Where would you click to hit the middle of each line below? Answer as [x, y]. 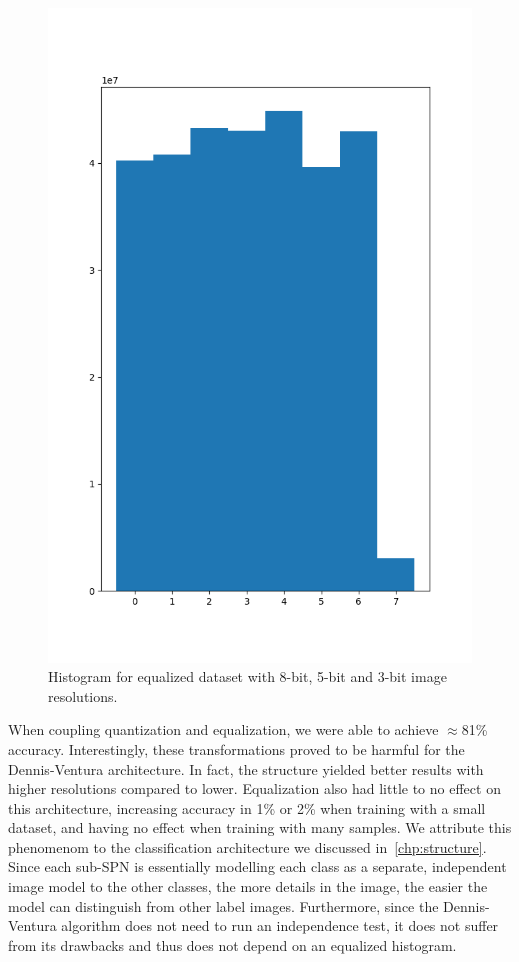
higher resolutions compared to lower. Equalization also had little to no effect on [254, 788]
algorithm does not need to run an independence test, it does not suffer [280, 925]
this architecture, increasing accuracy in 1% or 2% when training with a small [247, 807]
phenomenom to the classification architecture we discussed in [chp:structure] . [247, 846]
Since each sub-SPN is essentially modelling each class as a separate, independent [257, 866]
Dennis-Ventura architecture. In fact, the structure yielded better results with [246, 768]
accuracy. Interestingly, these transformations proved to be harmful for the [236, 748]
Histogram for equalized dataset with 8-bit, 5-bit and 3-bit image [247, 676]
